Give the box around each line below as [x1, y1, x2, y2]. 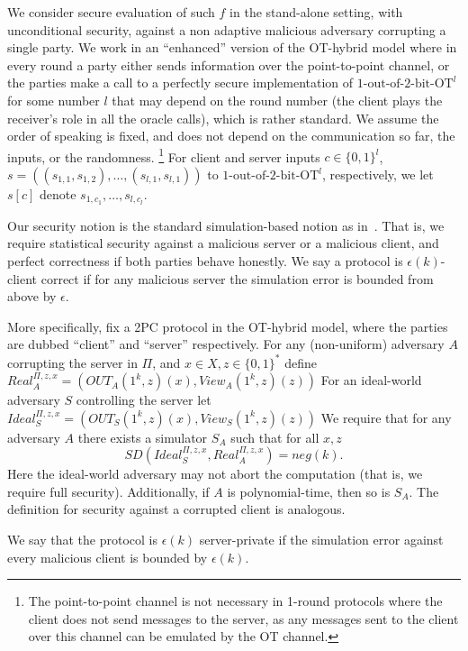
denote [39, 185, 76, 203]
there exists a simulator [77, 427, 208, 446]
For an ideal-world [320, 371, 422, 390]
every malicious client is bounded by [7, 547, 208, 566]
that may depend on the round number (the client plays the [112, 90, 443, 109]
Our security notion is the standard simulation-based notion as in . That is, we [7, 215, 445, 234]
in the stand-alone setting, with [229, 3, 403, 21]
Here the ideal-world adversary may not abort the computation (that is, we [7, 464, 423, 483]
